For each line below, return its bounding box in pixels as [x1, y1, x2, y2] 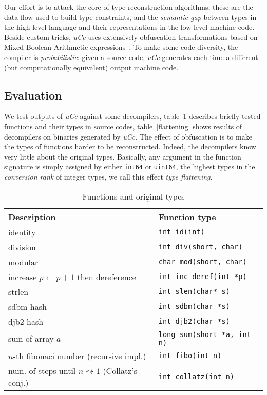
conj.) [8, 376, 29, 388]
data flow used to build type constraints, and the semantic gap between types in [4, 11, 257, 22]
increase [8, 270, 37, 283]
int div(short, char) [158, 243, 243, 251]
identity [8, 226, 36, 238]
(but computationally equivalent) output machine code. [4, 62, 179, 72]
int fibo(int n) [158, 351, 222, 360]
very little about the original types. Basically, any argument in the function [4, 151, 241, 162]
